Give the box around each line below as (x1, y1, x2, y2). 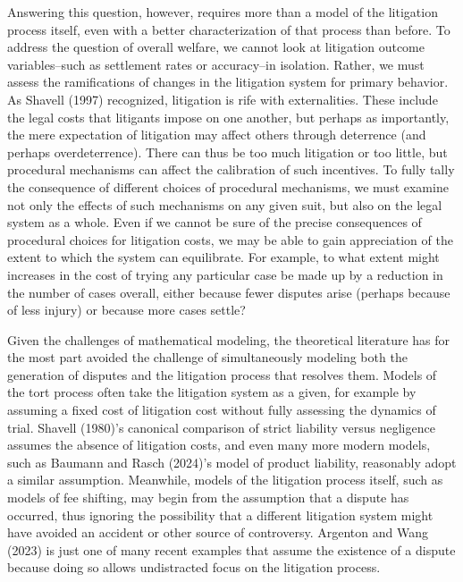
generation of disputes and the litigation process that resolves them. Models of (7, 365, 437, 384)
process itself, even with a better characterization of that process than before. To (7, 20, 450, 38)
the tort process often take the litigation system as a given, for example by (7, 383, 417, 401)
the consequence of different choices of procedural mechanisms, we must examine (7, 177, 449, 196)
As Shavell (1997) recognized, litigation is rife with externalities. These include (7, 89, 438, 108)
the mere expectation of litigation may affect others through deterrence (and (7, 125, 426, 144)
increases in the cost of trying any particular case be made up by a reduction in (7, 265, 443, 283)
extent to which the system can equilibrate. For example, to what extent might (7, 248, 440, 266)
